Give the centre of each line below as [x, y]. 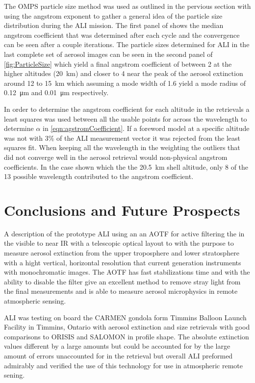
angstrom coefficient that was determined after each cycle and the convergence [122, 35]
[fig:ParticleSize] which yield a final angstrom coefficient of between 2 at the [118, 64]
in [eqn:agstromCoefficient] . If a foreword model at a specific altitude [146, 128]
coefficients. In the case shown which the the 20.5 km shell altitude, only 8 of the [126, 166]
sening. [14, 375]
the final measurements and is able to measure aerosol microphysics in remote [121, 291]
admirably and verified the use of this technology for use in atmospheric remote [124, 365]
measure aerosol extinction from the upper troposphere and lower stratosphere [122, 253]
